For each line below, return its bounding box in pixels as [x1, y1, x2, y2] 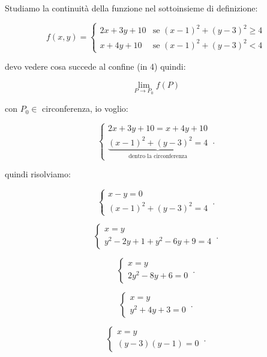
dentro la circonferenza [128, 153, 188, 159]
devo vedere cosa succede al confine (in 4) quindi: [5, 60, 186, 73]
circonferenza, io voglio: [42, 102, 128, 115]
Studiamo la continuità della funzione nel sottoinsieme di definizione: [5, 2, 258, 14]
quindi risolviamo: [5, 168, 71, 180]
